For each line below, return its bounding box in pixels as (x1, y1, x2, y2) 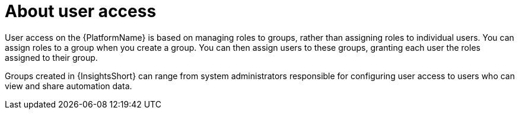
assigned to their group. (5, 52, 98, 63)
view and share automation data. (5, 80, 132, 91)
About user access (5, 1, 157, 21)
